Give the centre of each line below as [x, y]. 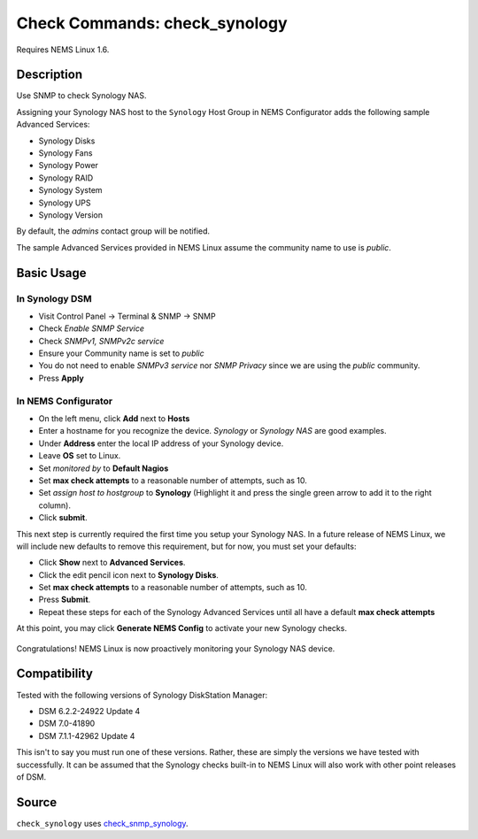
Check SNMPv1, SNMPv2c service [101, 341]
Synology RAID [66, 178]
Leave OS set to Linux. [80, 456]
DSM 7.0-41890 [67, 724]
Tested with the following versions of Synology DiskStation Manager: [142, 695]
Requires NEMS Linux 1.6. [63, 50]
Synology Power [69, 165]
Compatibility [54, 674]
